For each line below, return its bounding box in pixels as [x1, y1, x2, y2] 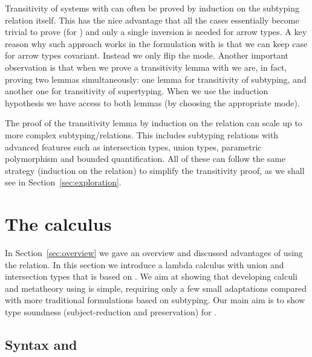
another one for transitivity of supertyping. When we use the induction [5, 85, 268, 97]
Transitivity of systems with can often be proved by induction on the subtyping [5, 2, 300, 14]
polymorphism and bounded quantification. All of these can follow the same [5, 152, 286, 165]
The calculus [5, 211, 112, 236]
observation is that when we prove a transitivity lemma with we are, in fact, [5, 60, 287, 73]
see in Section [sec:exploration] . [5, 176, 122, 188]
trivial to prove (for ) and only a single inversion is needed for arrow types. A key [5, 25, 307, 38]
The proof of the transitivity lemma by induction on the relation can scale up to [5, 117, 302, 129]
